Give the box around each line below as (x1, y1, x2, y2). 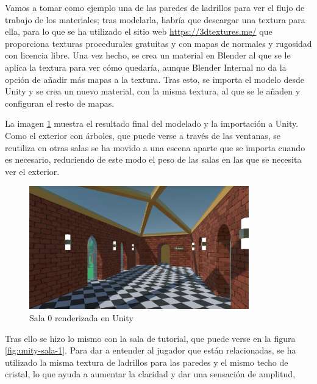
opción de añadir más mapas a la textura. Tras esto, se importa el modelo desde (5, 73, 304, 85)
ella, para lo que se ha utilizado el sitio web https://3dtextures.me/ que (5, 25, 272, 38)
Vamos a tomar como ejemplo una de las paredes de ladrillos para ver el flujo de (5, 1, 305, 13)
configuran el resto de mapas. (5, 96, 115, 109)
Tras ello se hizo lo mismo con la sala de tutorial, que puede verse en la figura (5, 332, 296, 344)
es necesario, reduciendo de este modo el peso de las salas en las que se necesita (5, 153, 302, 166)
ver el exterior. (5, 165, 60, 177)
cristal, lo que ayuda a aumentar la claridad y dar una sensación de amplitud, (5, 368, 296, 380)
